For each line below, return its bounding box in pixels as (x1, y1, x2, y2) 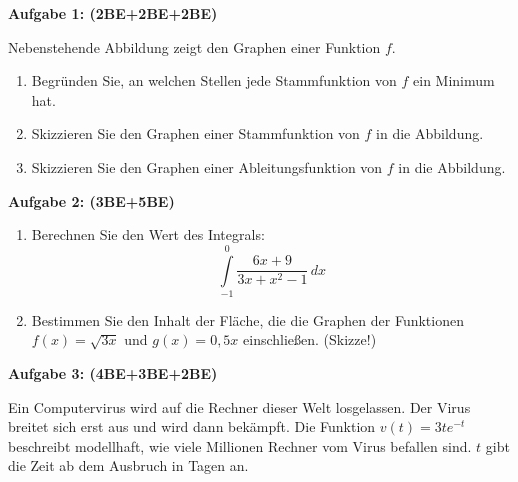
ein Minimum (413, 70, 495, 91)
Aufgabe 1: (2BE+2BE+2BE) (8, 3, 218, 23)
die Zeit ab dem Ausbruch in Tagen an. (8, 455, 249, 476)
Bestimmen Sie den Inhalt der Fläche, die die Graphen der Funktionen (31, 309, 464, 330)
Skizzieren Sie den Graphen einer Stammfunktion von (31, 123, 360, 144)
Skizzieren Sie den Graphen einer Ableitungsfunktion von (31, 156, 383, 177)
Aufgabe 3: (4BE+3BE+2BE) (8, 363, 218, 384)
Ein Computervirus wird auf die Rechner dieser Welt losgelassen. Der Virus (8, 396, 471, 417)
